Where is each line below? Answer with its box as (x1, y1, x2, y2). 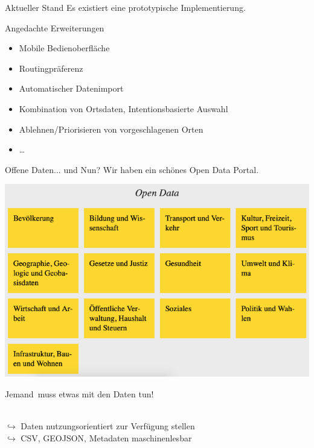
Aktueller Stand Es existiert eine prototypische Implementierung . (5, 1, 246, 13)
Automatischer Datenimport (19, 82, 124, 95)
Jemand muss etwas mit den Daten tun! (5, 388, 154, 400)
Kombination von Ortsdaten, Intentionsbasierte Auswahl (19, 102, 228, 115)
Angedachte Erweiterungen (5, 21, 104, 34)
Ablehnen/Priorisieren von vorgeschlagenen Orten (19, 122, 203, 135)
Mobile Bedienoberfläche (19, 42, 110, 54)
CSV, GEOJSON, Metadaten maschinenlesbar (21, 431, 192, 444)
